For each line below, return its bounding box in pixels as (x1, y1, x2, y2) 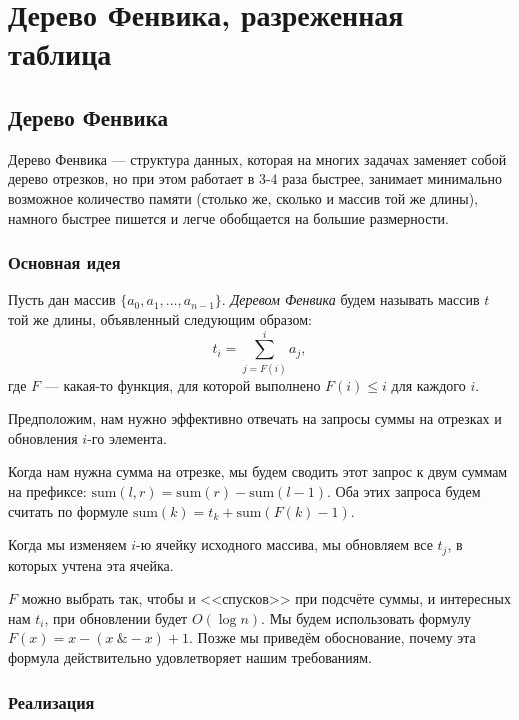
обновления (8, 427, 78, 448)
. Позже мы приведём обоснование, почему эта (189, 627, 476, 648)
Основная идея (8, 250, 121, 275)
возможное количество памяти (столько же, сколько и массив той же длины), (8, 187, 478, 208)
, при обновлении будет (44, 607, 188, 628)
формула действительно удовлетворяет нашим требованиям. (8, 647, 372, 668)
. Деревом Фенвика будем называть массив (221, 289, 480, 310)
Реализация (8, 689, 95, 714)
